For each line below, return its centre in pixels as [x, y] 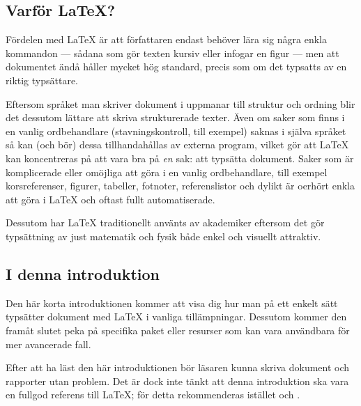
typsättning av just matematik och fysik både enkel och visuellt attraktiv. [163, 236]
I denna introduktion [83, 273]
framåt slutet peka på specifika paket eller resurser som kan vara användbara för [178, 330]
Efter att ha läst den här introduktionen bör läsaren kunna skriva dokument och [178, 367]
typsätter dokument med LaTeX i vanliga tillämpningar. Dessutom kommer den [176, 317]
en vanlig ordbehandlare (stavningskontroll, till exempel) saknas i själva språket [176, 131]
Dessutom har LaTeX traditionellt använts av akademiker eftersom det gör [165, 222]
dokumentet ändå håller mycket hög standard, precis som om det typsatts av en [176, 67]
